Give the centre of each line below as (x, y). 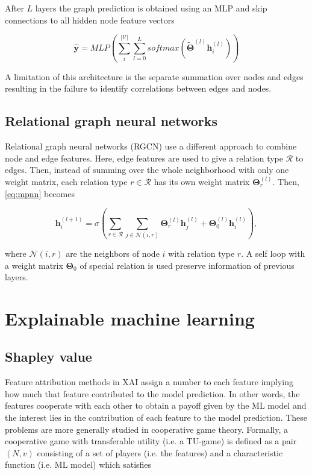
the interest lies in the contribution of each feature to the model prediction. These (156, 417)
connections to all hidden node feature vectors (90, 20)
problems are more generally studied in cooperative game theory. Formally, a (147, 429)
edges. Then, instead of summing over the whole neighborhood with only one (147, 170)
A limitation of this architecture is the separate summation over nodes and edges (154, 76)
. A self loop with (273, 253)
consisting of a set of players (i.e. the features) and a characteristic (160, 452)
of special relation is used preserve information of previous (187, 265)
